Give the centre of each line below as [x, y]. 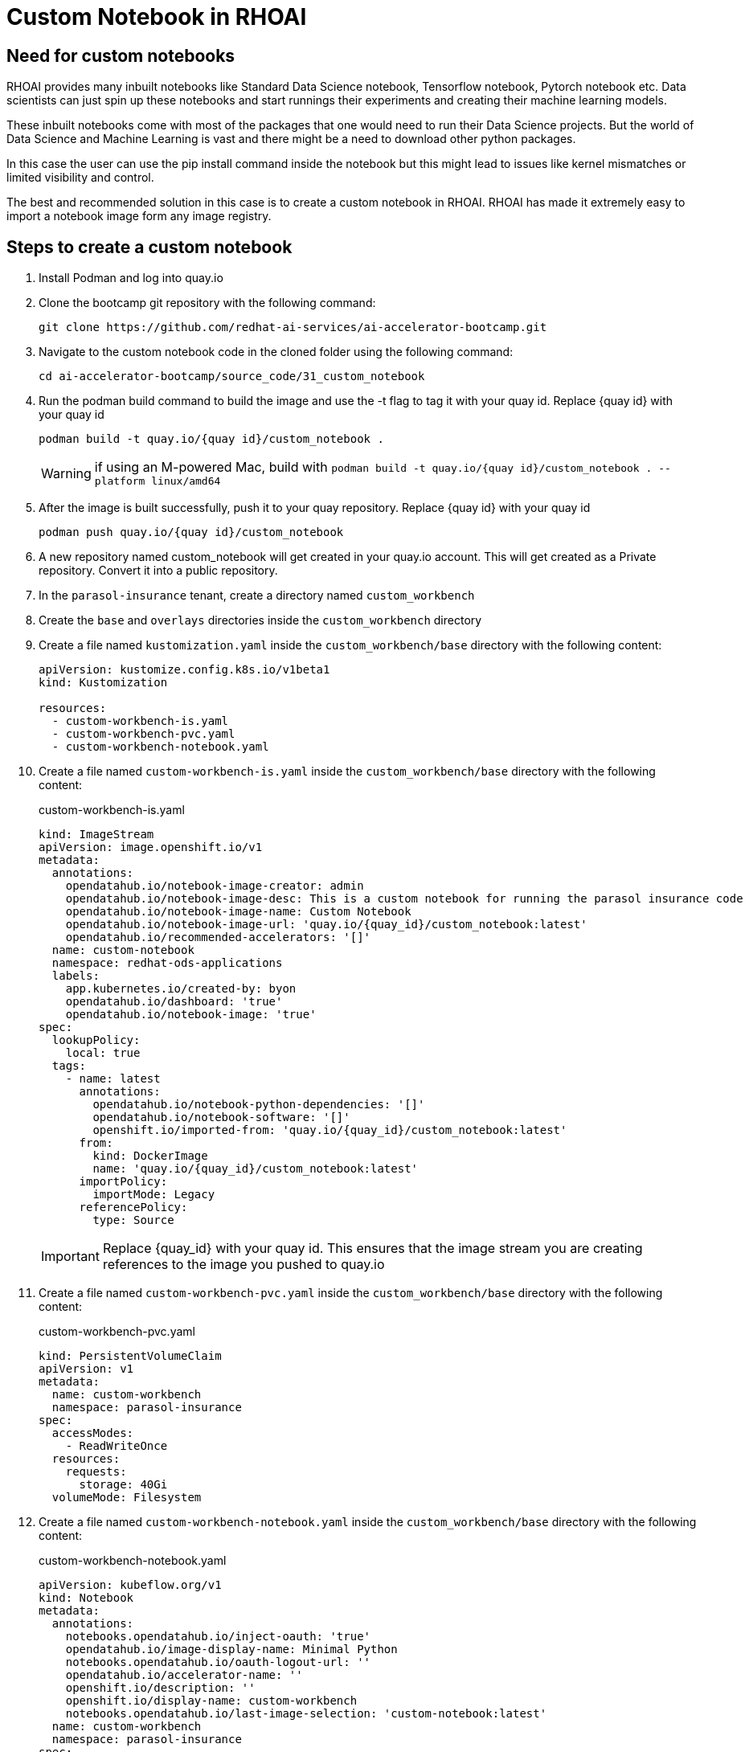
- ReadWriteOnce [117, 1446]
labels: [76, 976]
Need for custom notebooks [121, 55]
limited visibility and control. [80, 178]
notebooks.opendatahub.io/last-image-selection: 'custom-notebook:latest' [306, 1714]
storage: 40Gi [123, 1485]
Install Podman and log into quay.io [131, 278]
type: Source [133, 1220]
